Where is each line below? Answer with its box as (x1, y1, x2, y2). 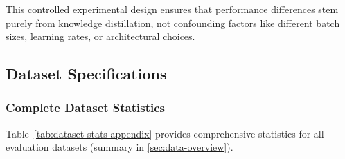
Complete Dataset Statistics (6, 99, 166, 116)
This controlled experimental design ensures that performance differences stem (6, 2, 339, 16)
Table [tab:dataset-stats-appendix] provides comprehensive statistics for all (6, 126, 324, 140)
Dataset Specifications (6, 63, 167, 84)
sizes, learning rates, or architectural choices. (6, 29, 195, 44)
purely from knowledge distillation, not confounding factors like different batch (6, 15, 340, 30)
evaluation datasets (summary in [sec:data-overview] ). (6, 140, 233, 154)
